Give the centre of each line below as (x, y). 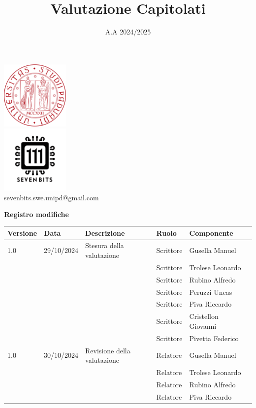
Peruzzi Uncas (211, 292)
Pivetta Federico (214, 338)
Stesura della (105, 245)
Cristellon (204, 316)
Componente (211, 233)
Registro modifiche (36, 214)
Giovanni (203, 326)
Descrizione (105, 233)
